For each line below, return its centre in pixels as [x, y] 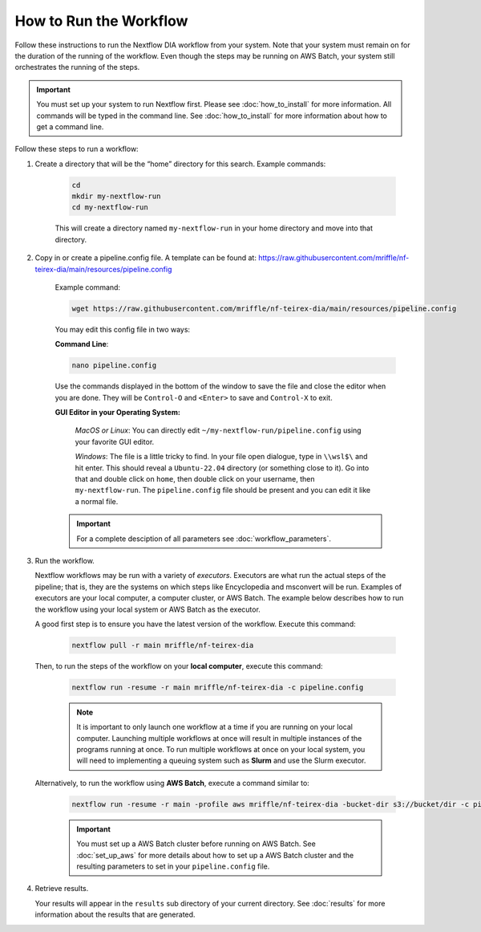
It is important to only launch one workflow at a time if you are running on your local [214, 727]
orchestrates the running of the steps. [77, 67]
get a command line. [70, 126]
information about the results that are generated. [115, 914]
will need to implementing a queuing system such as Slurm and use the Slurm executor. [221, 761]
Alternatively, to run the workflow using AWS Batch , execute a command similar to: [172, 783]
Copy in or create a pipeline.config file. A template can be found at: [146, 258]
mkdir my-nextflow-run [116, 196]
